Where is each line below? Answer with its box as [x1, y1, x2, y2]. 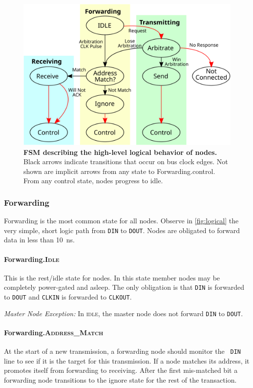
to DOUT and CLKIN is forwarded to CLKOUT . [4, 292, 132, 302]
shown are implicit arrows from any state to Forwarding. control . [23, 166, 215, 176]
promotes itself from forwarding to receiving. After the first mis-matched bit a [4, 365, 238, 375]
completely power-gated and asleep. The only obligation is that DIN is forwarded [4, 282, 245, 292]
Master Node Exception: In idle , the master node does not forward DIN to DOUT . [4, 308, 243, 318]
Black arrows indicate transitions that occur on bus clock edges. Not [23, 156, 228, 167]
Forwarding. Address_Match [4, 327, 104, 337]
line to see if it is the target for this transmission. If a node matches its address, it [4, 355, 250, 366]
